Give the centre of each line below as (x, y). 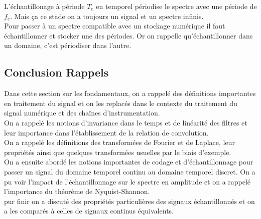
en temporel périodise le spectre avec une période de (176, 6)
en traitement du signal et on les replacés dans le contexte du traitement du (121, 103)
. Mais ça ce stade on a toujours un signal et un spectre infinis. (107, 16)
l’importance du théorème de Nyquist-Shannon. (77, 191)
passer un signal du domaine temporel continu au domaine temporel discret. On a (130, 171)
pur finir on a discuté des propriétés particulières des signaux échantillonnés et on (129, 201)
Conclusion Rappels (56, 72)
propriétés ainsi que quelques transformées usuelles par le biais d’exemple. (118, 152)
